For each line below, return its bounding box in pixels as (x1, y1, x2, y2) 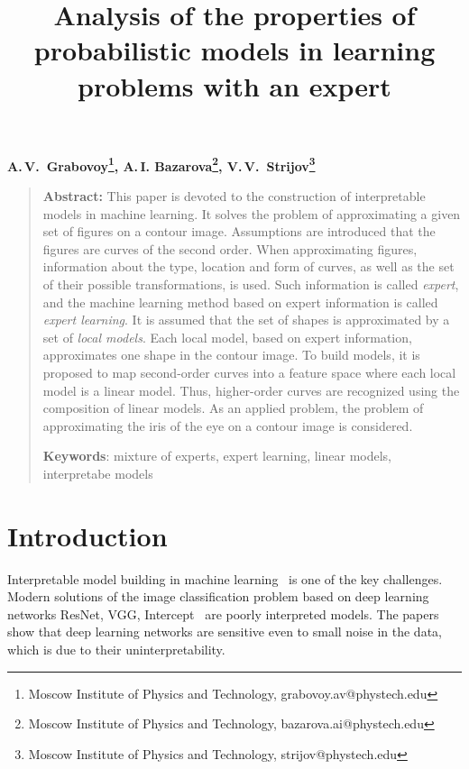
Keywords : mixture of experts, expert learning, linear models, (42, 446, 392, 465)
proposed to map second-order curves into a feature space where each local (42, 362, 456, 381)
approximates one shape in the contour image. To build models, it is (42, 345, 420, 364)
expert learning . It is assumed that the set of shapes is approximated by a (42, 310, 450, 329)
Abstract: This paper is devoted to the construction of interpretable (42, 187, 426, 205)
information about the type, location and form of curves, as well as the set (42, 257, 455, 276)
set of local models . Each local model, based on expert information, (42, 327, 412, 346)
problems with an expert (78, 67, 391, 104)
